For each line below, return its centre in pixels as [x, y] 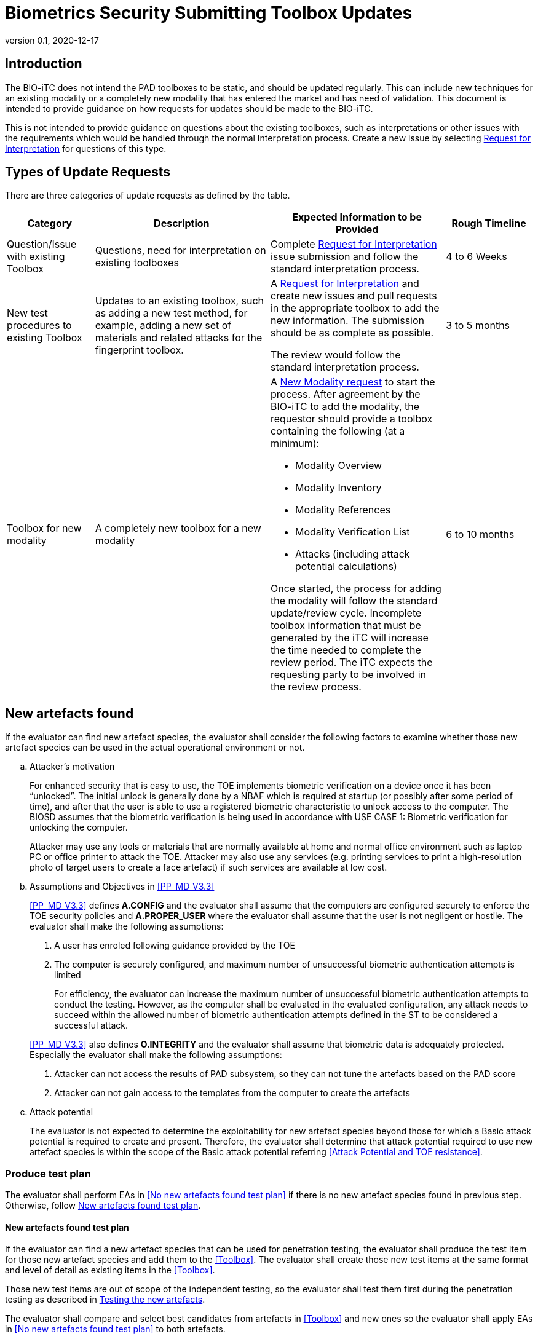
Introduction [44, 64]
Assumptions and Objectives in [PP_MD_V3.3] [122, 887]
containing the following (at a [338, 431]
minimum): [295, 444]
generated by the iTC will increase [349, 638]
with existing [36, 257]
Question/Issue [42, 244]
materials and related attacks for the [179, 338]
